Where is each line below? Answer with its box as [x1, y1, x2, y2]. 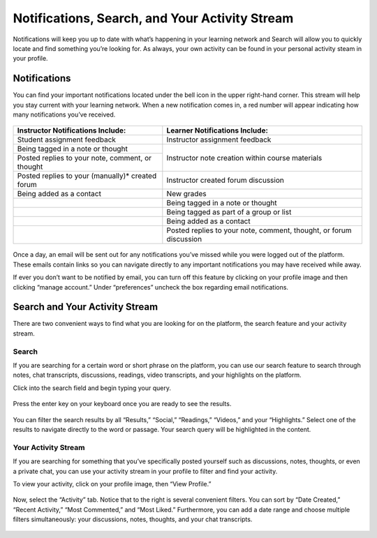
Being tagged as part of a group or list [166, 207, 292, 217]
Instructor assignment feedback [166, 135, 272, 144]
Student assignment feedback [17, 135, 117, 144]
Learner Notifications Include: [166, 126, 269, 135]
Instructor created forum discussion [166, 175, 284, 185]
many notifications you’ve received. [13, 110, 116, 119]
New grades [166, 189, 207, 199]
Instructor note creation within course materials [166, 153, 323, 163]
